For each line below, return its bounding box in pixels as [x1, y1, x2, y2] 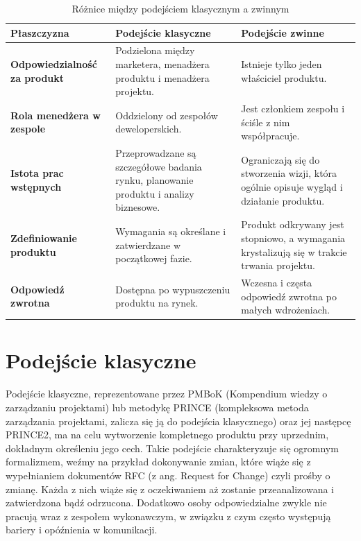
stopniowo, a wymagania [241, 230, 346, 245]
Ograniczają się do [241, 152, 320, 166]
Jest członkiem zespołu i [241, 101, 345, 116]
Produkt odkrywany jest [241, 217, 344, 232]
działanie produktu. [241, 193, 325, 207]
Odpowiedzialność [10, 57, 97, 71]
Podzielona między [115, 43, 195, 58]
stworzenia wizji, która [241, 166, 337, 180]
